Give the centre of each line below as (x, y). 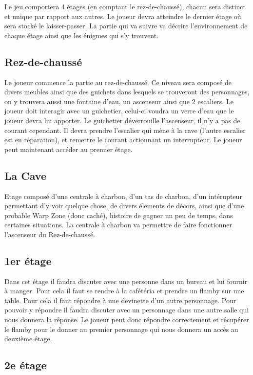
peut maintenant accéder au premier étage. (68, 149)
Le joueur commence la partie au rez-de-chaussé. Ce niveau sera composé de (118, 82)
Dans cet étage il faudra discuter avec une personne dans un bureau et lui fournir (126, 281)
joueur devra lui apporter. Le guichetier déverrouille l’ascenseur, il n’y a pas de (122, 120)
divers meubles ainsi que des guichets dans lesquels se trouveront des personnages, (127, 92)
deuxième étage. (28, 339)
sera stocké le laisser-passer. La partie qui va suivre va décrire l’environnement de (126, 26)
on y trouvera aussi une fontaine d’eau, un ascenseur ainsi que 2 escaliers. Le (119, 101)
